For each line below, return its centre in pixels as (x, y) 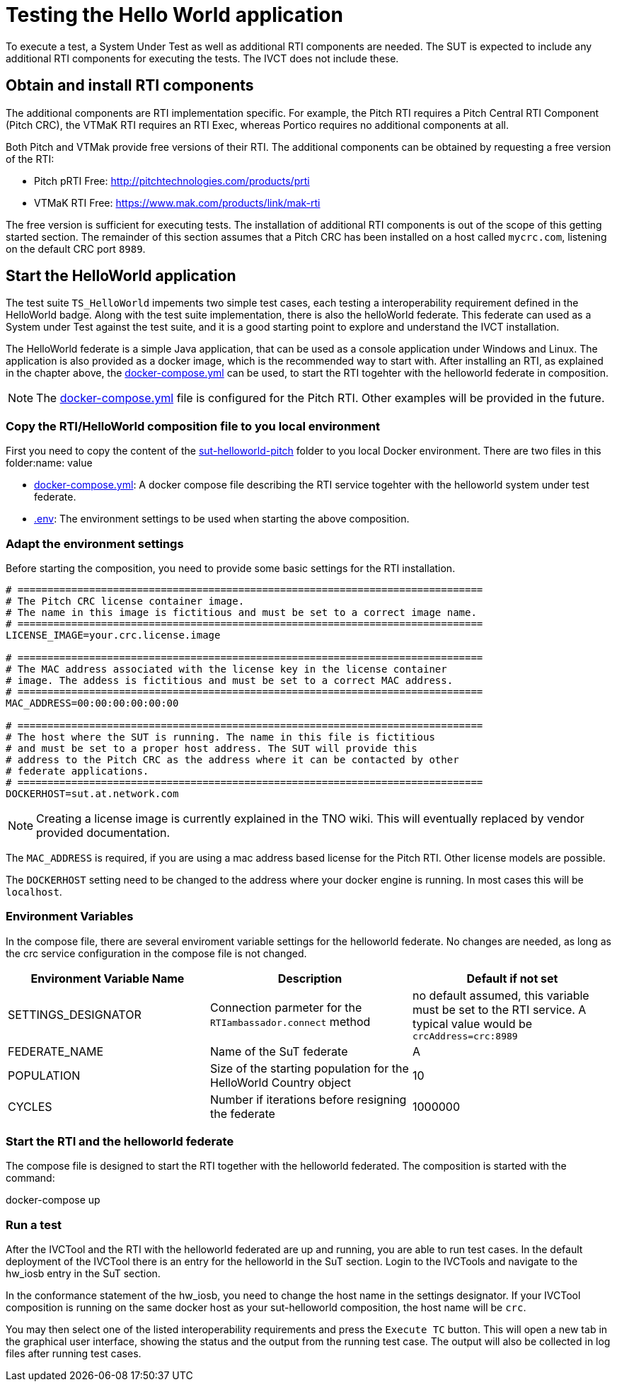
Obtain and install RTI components (130, 86)
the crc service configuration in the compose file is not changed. (156, 953)
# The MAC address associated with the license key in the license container (226, 669)
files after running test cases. (74, 1354)
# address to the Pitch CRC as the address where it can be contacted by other (232, 759)
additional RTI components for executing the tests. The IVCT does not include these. (202, 58)
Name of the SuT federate (279, 1051)
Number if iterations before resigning (308, 1099)
